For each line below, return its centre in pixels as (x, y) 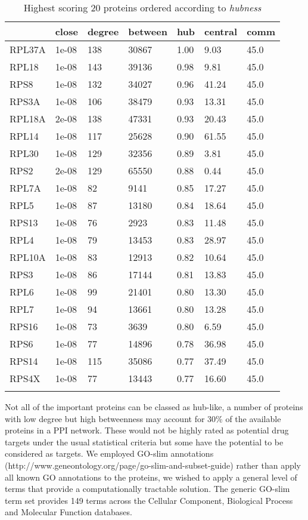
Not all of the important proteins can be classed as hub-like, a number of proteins (154, 407)
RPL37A (28, 49)
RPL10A (28, 257)
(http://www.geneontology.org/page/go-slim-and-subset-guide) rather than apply (153, 465)
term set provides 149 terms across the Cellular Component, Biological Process (149, 500)
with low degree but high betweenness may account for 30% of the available (143, 418)
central (221, 31)
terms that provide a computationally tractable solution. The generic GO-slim (147, 489)
